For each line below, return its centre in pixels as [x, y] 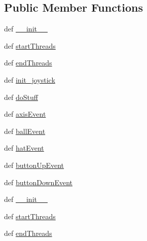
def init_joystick [30, 79]
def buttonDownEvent [38, 182]
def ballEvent [25, 131]
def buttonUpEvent [34, 165]
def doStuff [21, 97]
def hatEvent [24, 148]
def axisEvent [25, 114]
